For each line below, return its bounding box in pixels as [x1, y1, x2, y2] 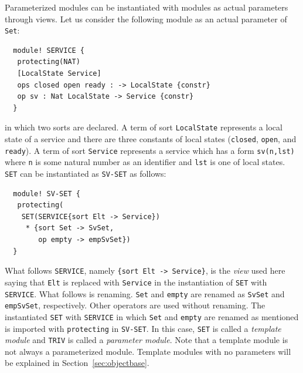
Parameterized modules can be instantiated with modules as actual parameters [5, 1, 288, 13]
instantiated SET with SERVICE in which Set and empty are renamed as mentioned [5, 310, 299, 322]
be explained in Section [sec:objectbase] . [5, 357, 149, 369]
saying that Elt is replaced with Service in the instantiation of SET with [5, 275, 267, 288]
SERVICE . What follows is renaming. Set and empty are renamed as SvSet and [5, 287, 285, 300]
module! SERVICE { [13, 46, 85, 55]
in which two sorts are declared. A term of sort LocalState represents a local [5, 121, 282, 133]
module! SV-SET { [13, 189, 80, 198]
